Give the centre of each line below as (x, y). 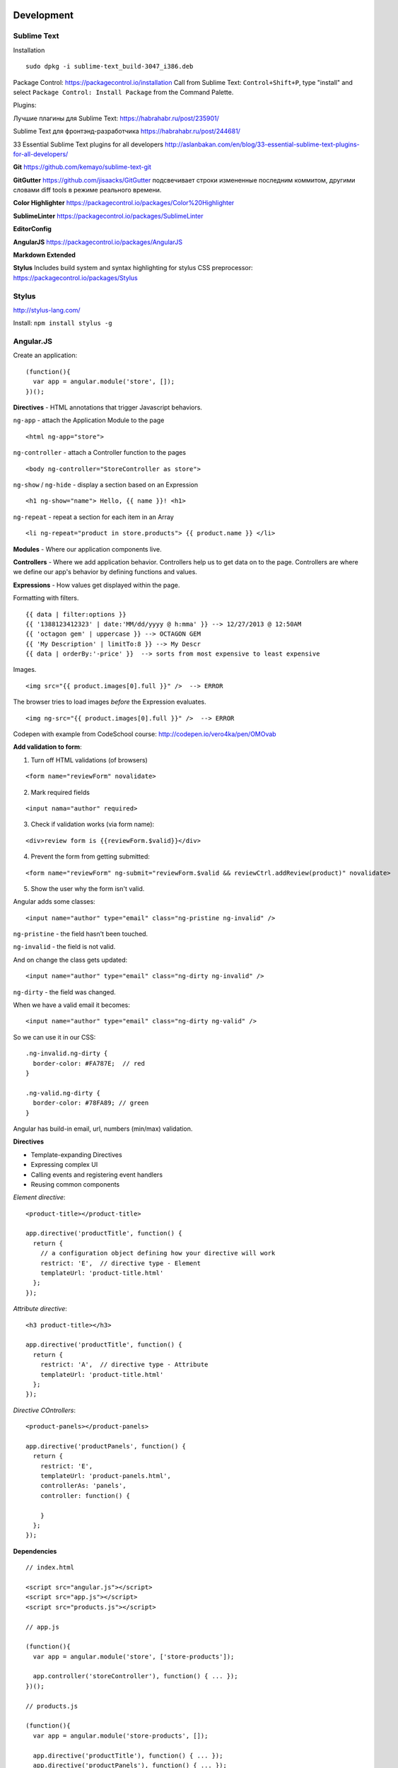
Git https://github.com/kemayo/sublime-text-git (82, 167)
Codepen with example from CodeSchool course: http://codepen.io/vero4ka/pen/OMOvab (145, 734)
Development (43, 15)
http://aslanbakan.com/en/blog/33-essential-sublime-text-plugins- (262, 144)
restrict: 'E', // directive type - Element (121, 1263)
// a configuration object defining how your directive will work (158, 1253)
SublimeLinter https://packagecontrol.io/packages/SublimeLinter (108, 216)
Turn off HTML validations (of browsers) (89, 760)
